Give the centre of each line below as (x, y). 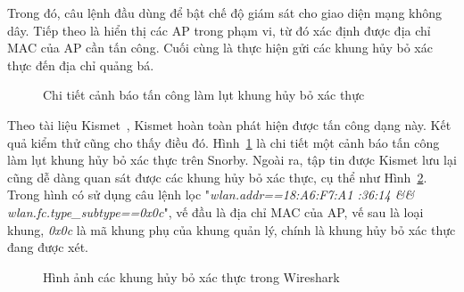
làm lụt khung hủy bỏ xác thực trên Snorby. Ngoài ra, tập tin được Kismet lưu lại (232, 160)
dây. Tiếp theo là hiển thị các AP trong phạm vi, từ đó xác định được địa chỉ (219, 30)
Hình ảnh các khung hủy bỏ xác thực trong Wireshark (191, 276)
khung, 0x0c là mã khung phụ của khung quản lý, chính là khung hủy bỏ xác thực (232, 229)
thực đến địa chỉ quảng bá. (81, 65)
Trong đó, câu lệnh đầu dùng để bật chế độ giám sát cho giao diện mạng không (225, 12)
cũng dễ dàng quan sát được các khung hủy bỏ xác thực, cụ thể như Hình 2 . (217, 177)
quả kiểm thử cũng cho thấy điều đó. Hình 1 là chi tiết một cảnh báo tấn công (224, 142)
